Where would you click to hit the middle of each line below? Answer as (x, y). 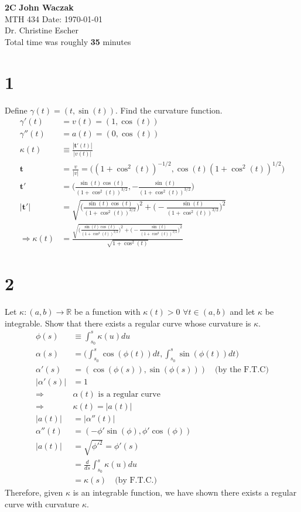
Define (16, 110)
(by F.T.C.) (136, 481)
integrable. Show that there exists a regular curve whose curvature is (128, 323)
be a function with (107, 312)
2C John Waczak (39, 7)
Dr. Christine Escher (42, 30)
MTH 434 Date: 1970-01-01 (54, 18)
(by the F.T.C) (242, 370)
